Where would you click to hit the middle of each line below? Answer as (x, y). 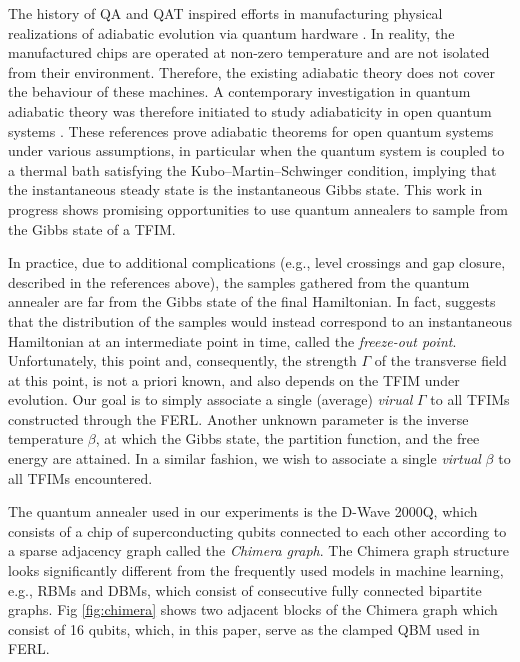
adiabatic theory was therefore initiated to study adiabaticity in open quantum (250, 110)
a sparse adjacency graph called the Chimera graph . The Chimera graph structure (258, 550)
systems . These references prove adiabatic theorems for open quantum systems (251, 130)
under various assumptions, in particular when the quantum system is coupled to (256, 150)
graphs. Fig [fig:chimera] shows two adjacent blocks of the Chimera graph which (253, 609)
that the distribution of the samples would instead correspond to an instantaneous (260, 320)
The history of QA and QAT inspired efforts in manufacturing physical (225, 13)
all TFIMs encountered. (80, 477)
